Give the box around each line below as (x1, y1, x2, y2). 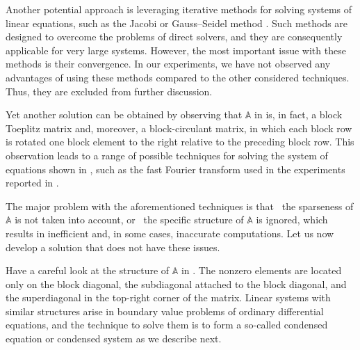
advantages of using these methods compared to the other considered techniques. (6, 70, 350, 84)
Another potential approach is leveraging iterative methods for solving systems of (6, 2, 352, 16)
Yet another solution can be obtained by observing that (6, 107, 243, 122)
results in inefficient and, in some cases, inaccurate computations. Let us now (6, 225, 334, 240)
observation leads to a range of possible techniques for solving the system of (6, 148, 328, 162)
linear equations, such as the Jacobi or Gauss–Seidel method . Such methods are (6, 15, 348, 30)
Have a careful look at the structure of (6, 263, 170, 278)
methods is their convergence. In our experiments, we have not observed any (6, 56, 331, 71)
